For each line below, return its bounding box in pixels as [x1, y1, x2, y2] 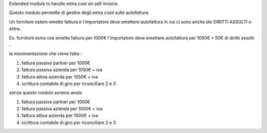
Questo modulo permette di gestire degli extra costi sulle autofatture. [9, 10, 150, 16]
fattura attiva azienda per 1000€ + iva [21, 113, 98, 119]
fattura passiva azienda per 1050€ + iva [21, 67, 102, 73]
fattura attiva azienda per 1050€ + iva [21, 74, 98, 80]
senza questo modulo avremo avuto [9, 89, 83, 96]
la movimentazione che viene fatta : [9, 51, 82, 57]
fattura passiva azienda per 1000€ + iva [21, 106, 103, 112]
